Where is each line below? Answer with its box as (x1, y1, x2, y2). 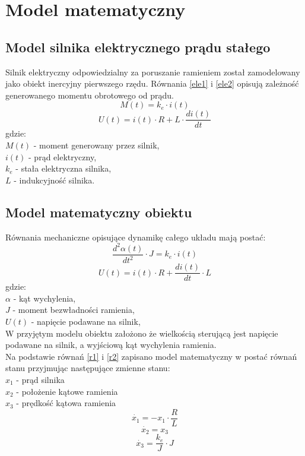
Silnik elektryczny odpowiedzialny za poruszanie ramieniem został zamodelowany (5, 65, 300, 78)
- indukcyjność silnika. (14, 173, 95, 186)
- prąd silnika (16, 373, 65, 385)
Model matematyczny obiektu (5, 202, 192, 221)
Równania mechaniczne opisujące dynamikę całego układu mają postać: (5, 230, 266, 243)
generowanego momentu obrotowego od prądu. (5, 88, 174, 101)
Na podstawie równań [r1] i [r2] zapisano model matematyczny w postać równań (5, 350, 297, 362)
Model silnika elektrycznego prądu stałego (5, 37, 271, 56)
